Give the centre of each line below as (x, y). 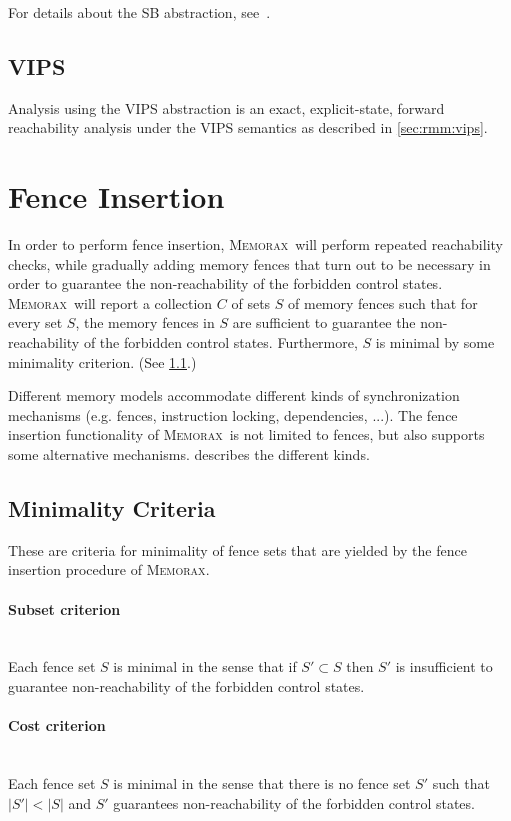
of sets (251, 302)
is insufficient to (444, 666)
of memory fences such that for (383, 302)
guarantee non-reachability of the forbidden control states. (186, 686)
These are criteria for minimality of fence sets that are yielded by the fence (237, 549)
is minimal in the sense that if (205, 666)
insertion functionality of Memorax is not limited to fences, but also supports (246, 434)
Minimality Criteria (112, 508)
